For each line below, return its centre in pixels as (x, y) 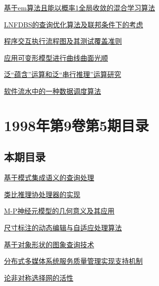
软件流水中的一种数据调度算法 (53, 91)
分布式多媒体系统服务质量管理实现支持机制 (73, 261)
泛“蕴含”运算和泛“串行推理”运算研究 (63, 74)
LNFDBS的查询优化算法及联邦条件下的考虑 (74, 24)
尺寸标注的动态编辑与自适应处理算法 (63, 227)
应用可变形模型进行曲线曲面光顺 (56, 57)
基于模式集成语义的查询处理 (49, 178)
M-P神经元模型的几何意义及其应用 (59, 211)
